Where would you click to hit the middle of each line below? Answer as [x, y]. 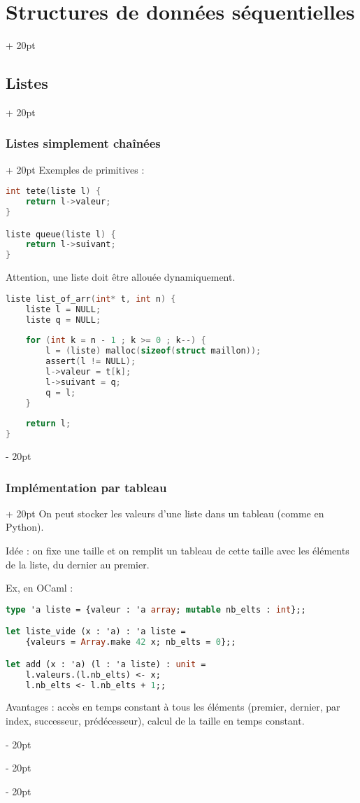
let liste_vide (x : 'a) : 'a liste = [96, 632]
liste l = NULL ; [63, 309]
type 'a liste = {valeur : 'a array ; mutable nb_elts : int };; [156, 609]
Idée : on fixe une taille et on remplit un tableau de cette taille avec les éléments [178, 551]
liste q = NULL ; [63, 320]
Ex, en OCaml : [39, 588]
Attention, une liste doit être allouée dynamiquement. [121, 277]
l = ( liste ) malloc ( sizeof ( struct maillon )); [153, 351]
